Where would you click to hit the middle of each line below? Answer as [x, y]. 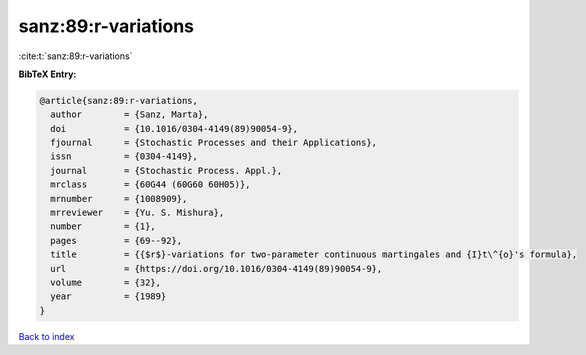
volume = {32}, [106, 282]
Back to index [46, 336]
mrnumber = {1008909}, [119, 198]
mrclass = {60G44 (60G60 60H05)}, [150, 184]
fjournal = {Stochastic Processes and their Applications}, [214, 143]
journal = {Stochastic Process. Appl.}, [166, 170]
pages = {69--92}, [116, 240]
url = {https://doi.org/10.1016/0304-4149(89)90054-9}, [216, 268]
